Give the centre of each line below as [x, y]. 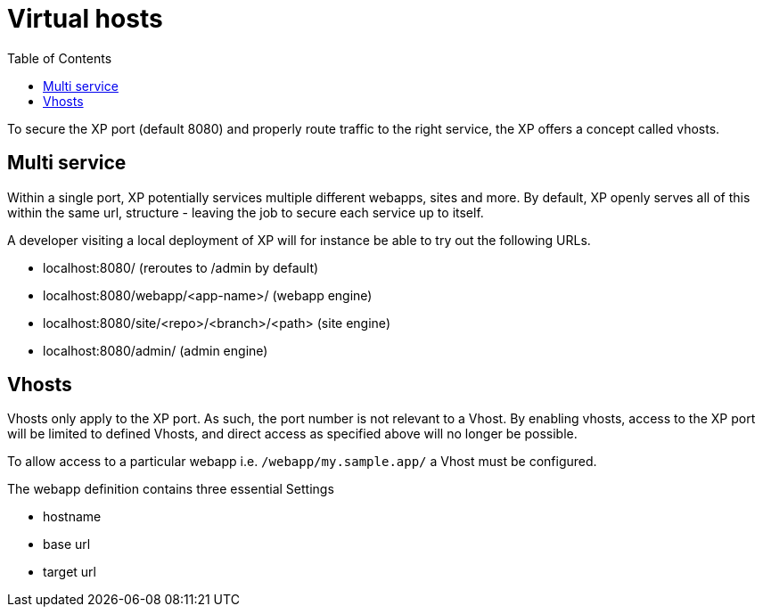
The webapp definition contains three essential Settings [171, 489]
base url [67, 544]
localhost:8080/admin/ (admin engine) [156, 350]
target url [70, 572]
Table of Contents [60, 58]
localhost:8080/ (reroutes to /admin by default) [181, 267]
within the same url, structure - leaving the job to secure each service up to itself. [246, 212]
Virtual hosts [85, 19]
